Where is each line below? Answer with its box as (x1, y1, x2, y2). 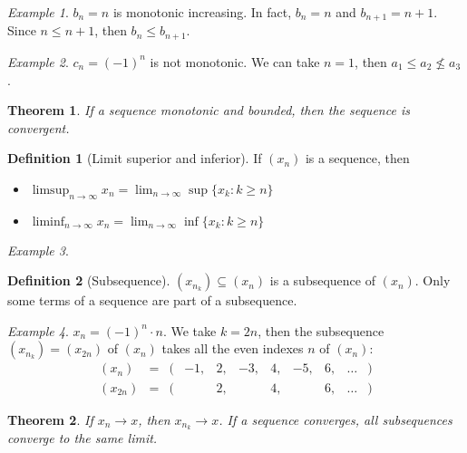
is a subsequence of (269, 271, 375, 290)
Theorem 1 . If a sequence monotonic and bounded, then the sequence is (7, 101, 410, 120)
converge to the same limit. (7, 429, 158, 448)
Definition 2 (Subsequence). (7, 271, 170, 290)
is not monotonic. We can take (150, 52, 320, 71)
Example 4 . (7, 321, 69, 340)
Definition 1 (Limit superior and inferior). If (7, 149, 262, 168)
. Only (414, 271, 451, 290)
